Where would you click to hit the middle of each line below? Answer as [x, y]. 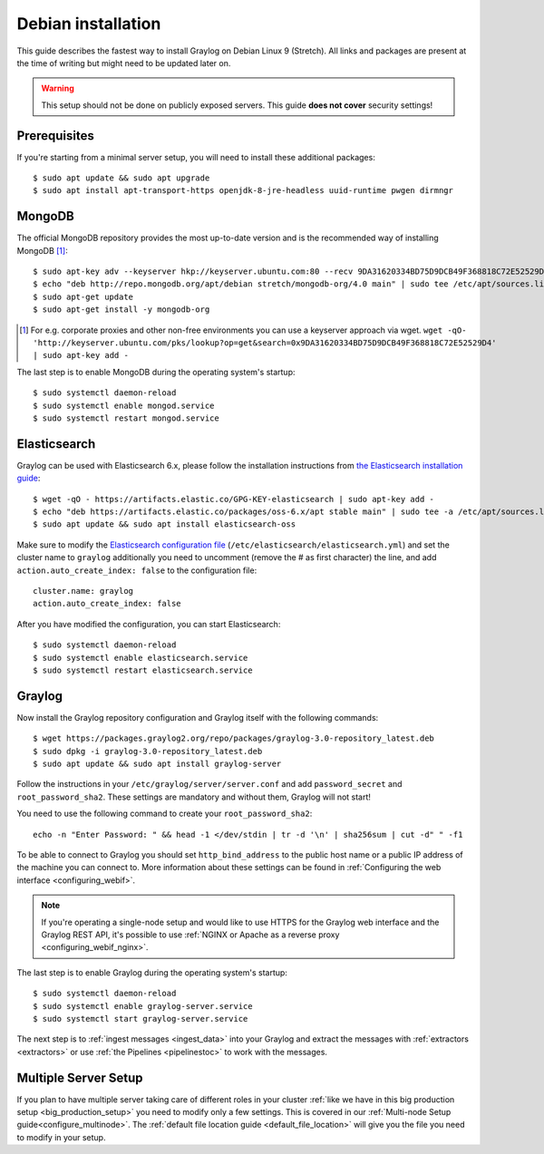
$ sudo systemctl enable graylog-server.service [143, 1006]
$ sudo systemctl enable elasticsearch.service [141, 658]
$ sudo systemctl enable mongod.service [124, 405]
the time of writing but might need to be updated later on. [124, 63]
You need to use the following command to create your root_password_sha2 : [165, 814]
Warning [58, 88]
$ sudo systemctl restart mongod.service [126, 418]
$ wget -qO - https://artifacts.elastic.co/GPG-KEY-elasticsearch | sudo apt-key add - [234, 499]
